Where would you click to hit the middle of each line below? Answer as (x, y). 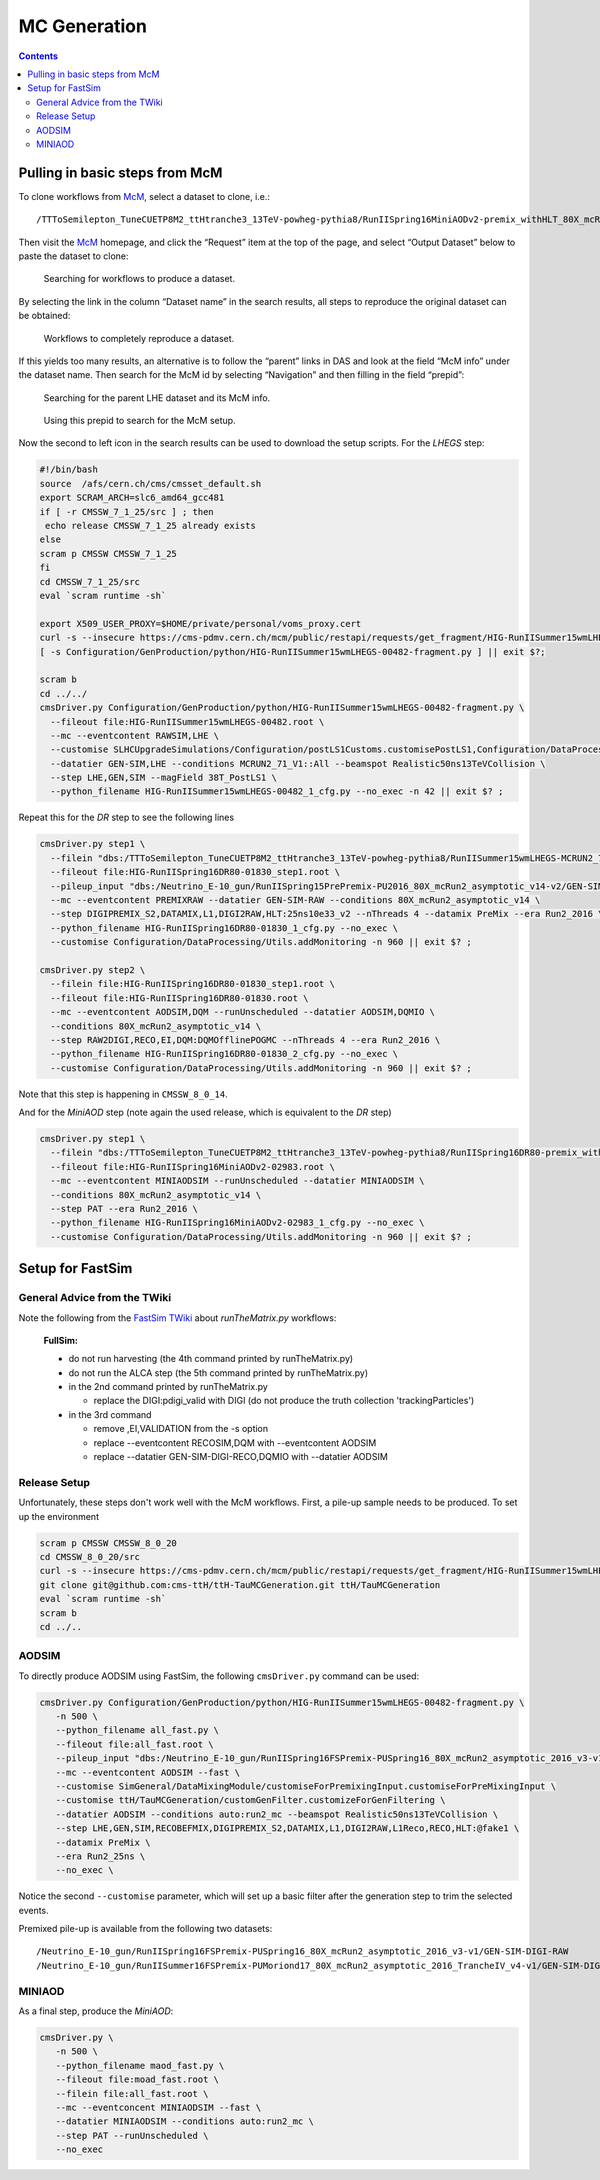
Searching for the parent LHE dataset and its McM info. (157, 397)
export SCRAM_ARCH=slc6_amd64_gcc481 (132, 498)
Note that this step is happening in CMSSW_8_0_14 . (123, 1094)
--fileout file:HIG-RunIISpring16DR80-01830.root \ (179, 998)
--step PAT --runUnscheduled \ (132, 2135)
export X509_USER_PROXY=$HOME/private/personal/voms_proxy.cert (200, 623)
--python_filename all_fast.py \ (137, 1730)
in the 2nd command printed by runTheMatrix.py (168, 1387)
